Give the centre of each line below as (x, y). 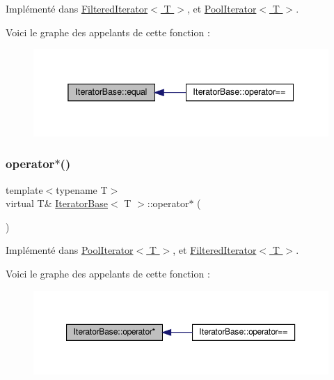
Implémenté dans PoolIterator (70, 250)
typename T (82, 189)
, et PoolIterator (222, 8)
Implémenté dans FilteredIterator (77, 8)
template (24, 189)
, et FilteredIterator (215, 250)
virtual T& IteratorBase (57, 203)
